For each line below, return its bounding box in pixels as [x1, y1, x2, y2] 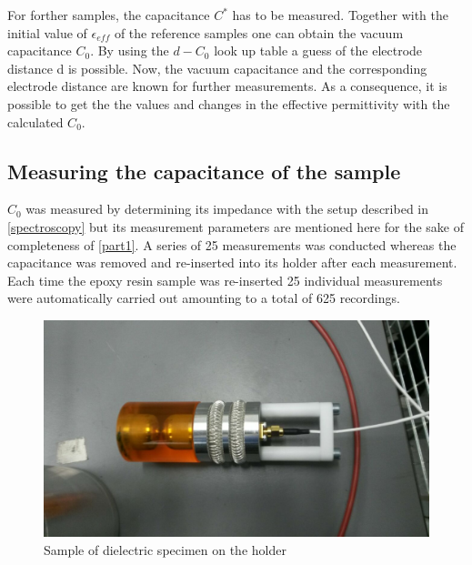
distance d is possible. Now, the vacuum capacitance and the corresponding [7, 58, 427, 77]
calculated [7, 112, 64, 131]
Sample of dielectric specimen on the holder [44, 540, 286, 560]
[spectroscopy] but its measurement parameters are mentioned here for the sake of [7, 217, 464, 236]
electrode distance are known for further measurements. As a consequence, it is [7, 76, 447, 96]
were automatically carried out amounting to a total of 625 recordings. [7, 288, 400, 308]
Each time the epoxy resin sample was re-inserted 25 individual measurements [7, 270, 443, 289]
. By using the [90, 41, 169, 60]
